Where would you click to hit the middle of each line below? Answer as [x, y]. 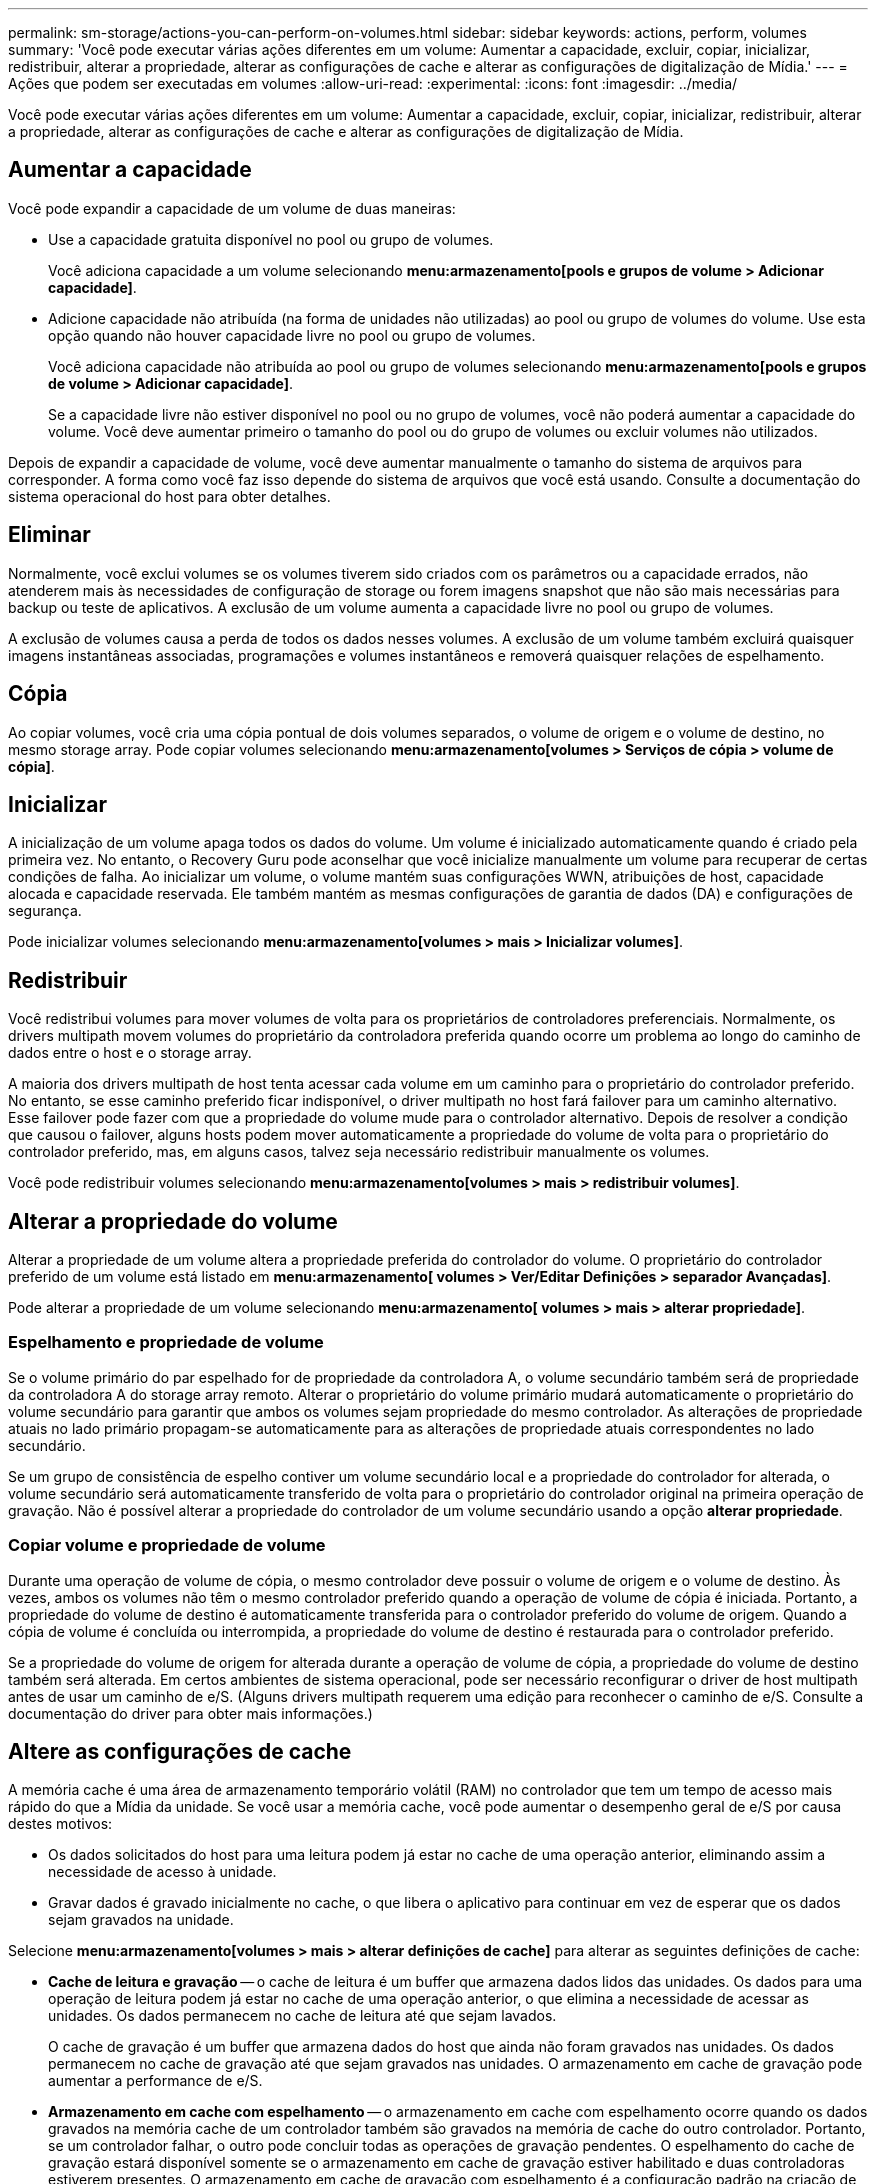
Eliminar [49, 535]
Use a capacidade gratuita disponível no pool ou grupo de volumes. [271, 239]
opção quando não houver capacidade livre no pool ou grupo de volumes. [292, 335]
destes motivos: [60, 1824]
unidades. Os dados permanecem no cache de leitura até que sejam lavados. [302, 2016]
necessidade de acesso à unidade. [162, 1872]
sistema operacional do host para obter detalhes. [169, 496]
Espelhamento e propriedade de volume [166, 1342]
